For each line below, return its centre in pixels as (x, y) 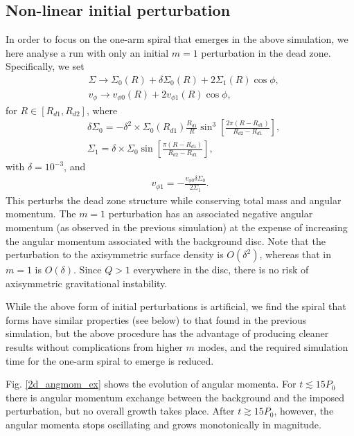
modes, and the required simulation (273, 347)
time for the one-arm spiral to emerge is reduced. (110, 360)
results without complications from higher (94, 347)
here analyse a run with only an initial (87, 52)
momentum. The (41, 214)
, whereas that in (295, 254)
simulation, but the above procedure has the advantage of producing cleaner (167, 333)
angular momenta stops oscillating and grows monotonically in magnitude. (163, 425)
